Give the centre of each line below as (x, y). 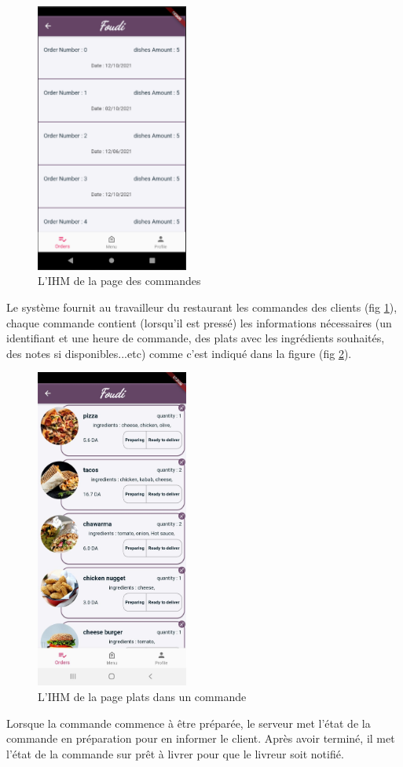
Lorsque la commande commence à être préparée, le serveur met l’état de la (189, 723)
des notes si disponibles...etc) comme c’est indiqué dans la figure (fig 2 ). (179, 353)
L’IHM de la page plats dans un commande (142, 696)
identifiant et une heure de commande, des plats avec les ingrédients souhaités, (196, 338)
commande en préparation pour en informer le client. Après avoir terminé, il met (201, 738)
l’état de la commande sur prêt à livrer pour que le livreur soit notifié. (175, 753)
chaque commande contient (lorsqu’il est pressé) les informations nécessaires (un (199, 322)
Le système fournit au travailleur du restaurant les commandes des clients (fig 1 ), (202, 307)
